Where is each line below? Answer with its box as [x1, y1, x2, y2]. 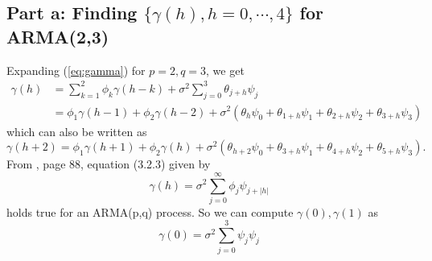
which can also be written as [6, 122, 147, 139]
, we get [206, 61, 245, 78]
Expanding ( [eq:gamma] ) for [6, 61, 146, 78]
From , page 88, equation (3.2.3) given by [6, 155, 211, 172]
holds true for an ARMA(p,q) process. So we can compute [6, 203, 294, 220]
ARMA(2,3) [6, 23, 109, 48]
